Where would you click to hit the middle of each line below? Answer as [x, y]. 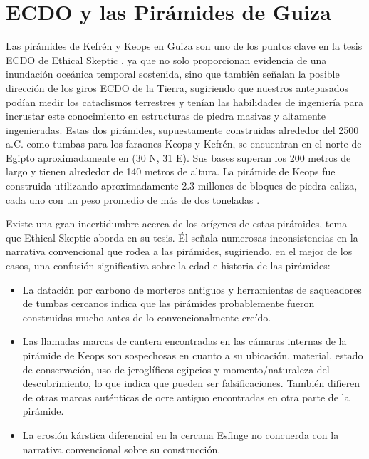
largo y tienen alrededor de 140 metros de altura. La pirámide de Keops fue [171, 171]
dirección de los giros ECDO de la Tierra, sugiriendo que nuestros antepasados [177, 87]
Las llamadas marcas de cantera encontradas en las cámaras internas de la [184, 341]
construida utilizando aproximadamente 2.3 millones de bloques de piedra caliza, [182, 186]
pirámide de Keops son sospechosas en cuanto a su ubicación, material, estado [193, 355]
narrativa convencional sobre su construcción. [121, 449]
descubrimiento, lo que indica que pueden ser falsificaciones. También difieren [191, 383]
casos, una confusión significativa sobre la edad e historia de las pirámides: [168, 265]
